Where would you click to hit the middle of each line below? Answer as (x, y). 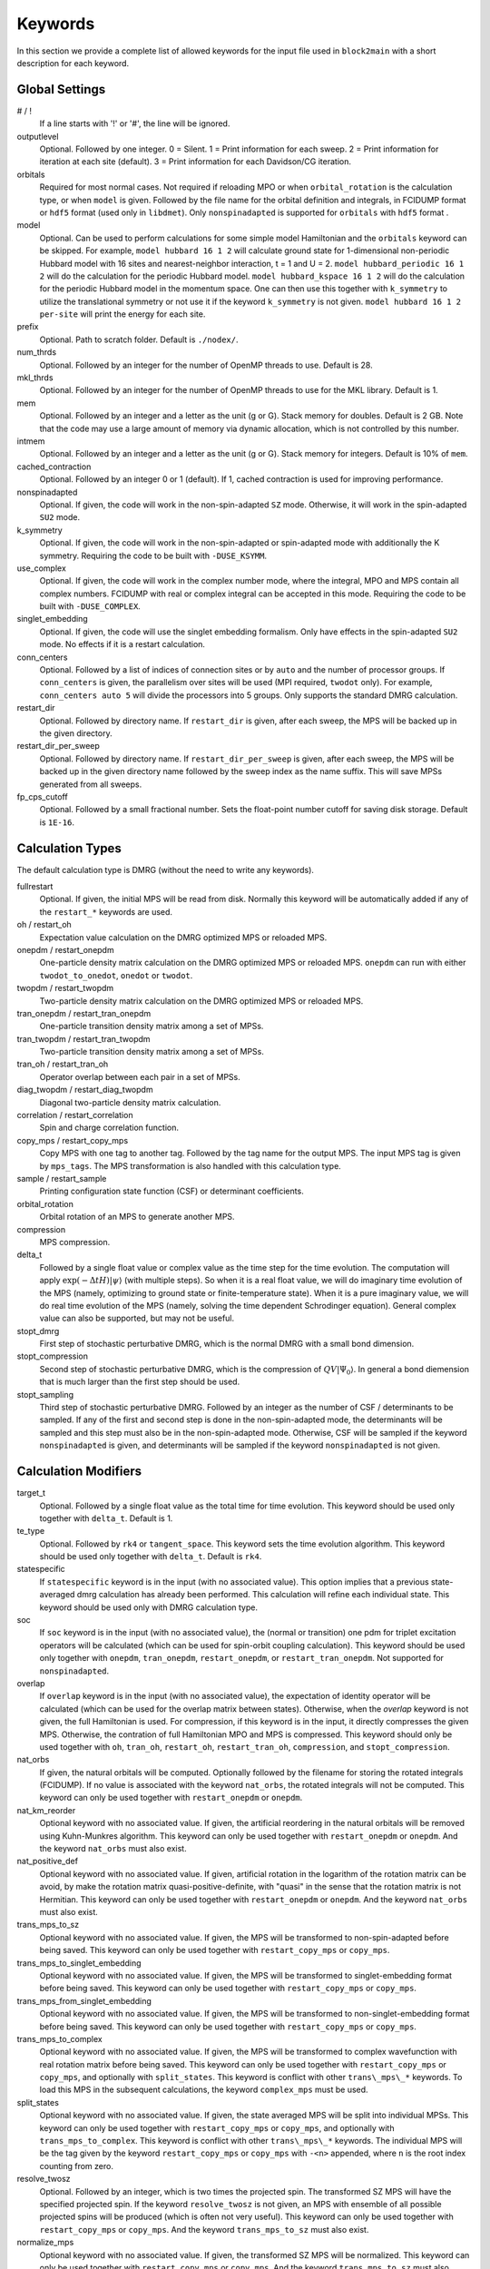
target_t (31, 1493)
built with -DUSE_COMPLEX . (90, 606)
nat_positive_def (48, 1861)
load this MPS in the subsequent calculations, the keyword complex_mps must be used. (204, 2090)
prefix (28, 327)
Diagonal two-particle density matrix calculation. (130, 1102)
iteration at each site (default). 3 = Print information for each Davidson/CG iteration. (195, 162)
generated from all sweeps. (91, 784)
